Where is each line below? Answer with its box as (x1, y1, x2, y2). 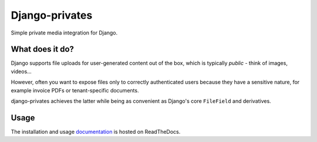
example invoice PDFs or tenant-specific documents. (11, 86, 139, 93)
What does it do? (11, 44, 75, 54)
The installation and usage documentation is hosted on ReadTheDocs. (11, 128, 181, 135)
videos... (11, 68, 32, 75)
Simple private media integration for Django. (11, 29, 118, 36)
